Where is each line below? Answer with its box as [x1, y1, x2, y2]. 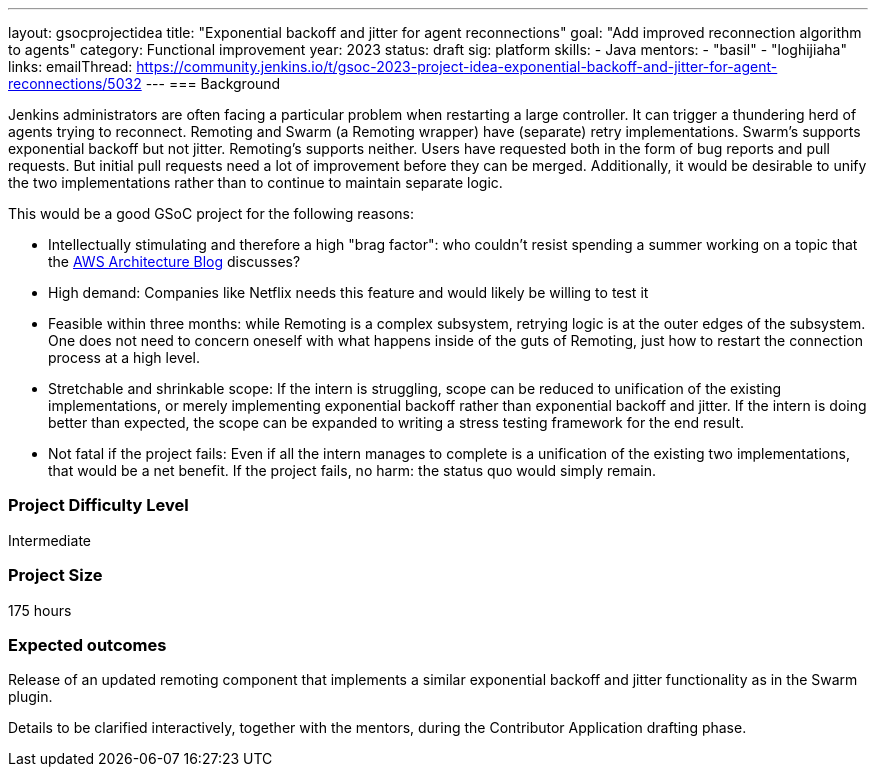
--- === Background [145, 75, 281, 92]
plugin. [8, 688, 53, 706]
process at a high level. [48, 349, 200, 366]
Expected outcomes [8, 634, 167, 655]
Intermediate [8, 531, 91, 549]
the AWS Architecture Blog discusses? [48, 253, 301, 270]
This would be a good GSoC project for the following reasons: [8, 205, 414, 222]
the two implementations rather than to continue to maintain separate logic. [8, 174, 503, 191]
